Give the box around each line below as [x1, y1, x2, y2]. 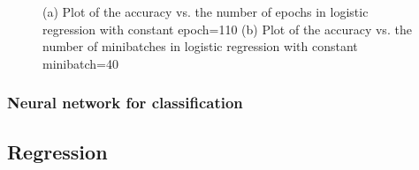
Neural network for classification [7, 92, 243, 114]
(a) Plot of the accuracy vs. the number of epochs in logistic [42, 3, 369, 20]
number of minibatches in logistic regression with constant [42, 37, 358, 55]
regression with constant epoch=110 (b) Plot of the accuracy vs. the [42, 19, 412, 38]
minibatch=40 [42, 54, 118, 72]
